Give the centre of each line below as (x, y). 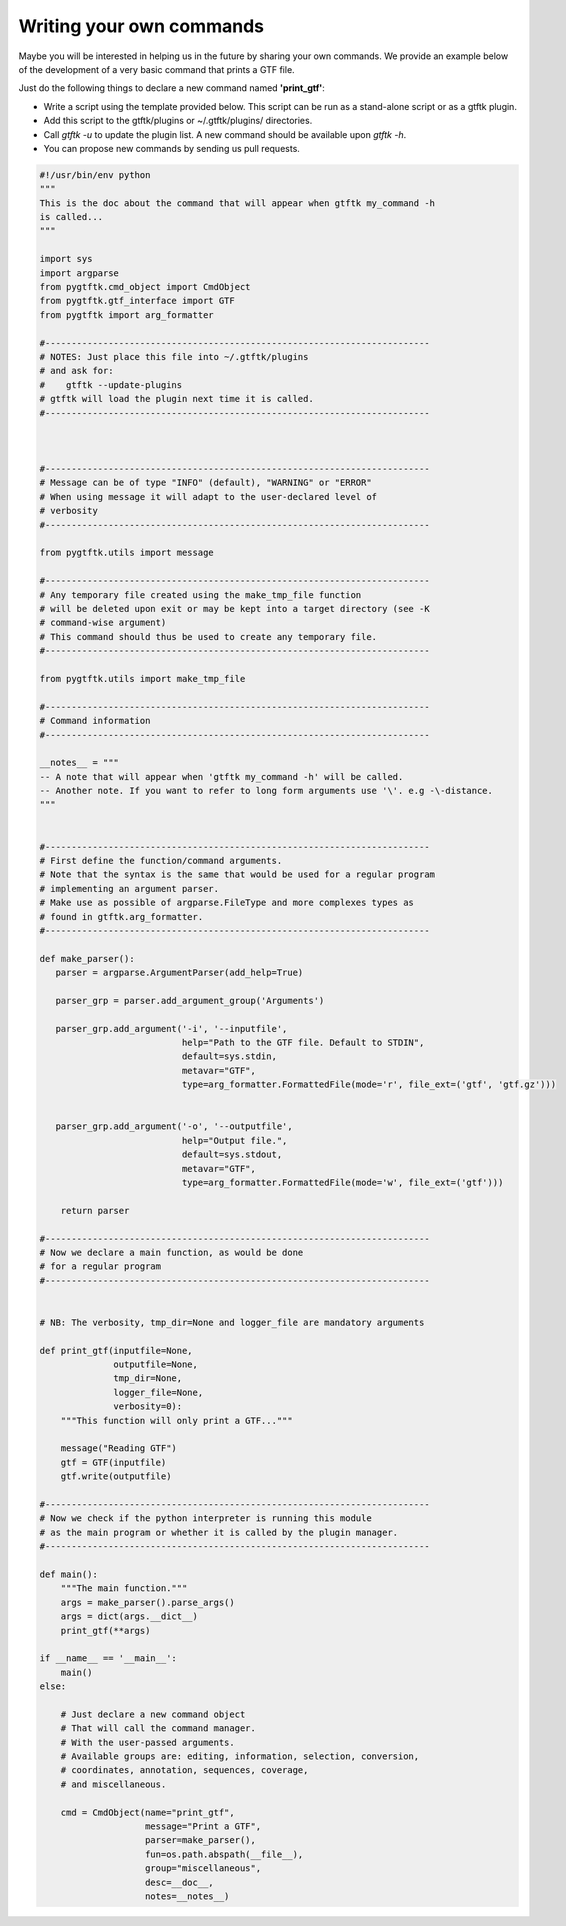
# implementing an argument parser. (129, 888)
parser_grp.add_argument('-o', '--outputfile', (174, 1126)
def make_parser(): (87, 958)
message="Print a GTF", (203, 1826)
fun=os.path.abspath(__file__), (224, 1854)
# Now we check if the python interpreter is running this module (205, 1518)
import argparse (79, 273)
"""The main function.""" (124, 1588)
